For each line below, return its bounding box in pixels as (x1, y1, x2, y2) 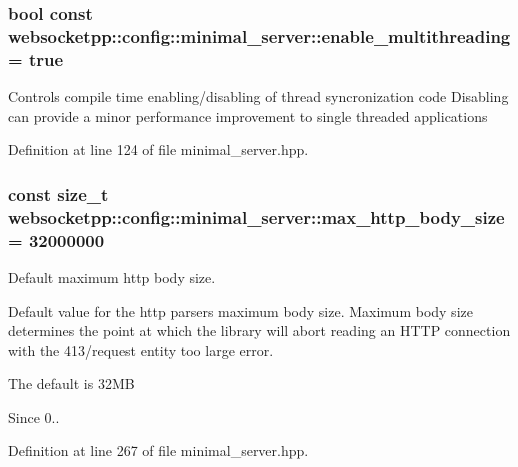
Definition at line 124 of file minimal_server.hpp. (8, 139, 309, 160)
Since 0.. (8, 406, 60, 427)
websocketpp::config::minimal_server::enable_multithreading (8, 23, 511, 48)
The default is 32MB (8, 373, 135, 394)
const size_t (8, 181, 109, 206)
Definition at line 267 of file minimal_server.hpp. (8, 440, 309, 461)
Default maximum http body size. (8, 266, 216, 287)
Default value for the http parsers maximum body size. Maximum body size (8, 300, 473, 321)
